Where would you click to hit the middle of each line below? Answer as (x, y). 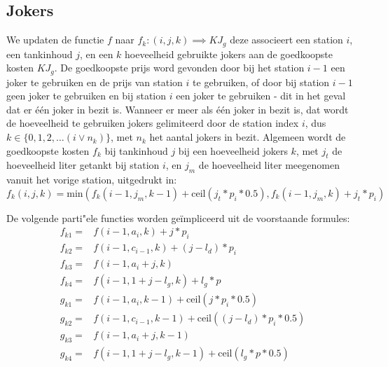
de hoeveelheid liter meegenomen (269, 165)
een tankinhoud (40, 54)
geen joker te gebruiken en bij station (86, 96)
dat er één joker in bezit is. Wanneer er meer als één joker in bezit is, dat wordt (178, 109)
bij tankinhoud (136, 150)
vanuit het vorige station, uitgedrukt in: (92, 180)
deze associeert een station (286, 40)
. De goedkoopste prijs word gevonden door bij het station (179, 68)
